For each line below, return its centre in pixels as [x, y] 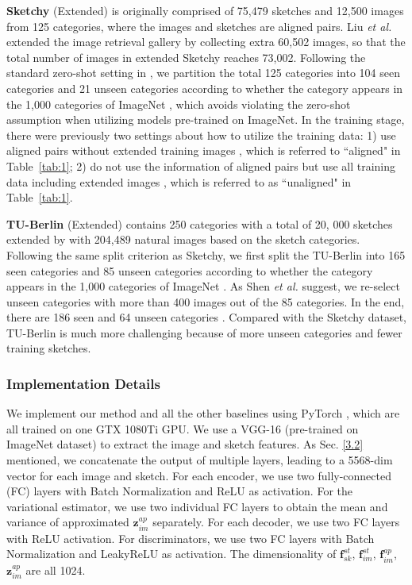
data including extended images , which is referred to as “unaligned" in [179, 181]
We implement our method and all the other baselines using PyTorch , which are [203, 413]
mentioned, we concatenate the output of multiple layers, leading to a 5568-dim [200, 460]
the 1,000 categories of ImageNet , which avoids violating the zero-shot [179, 104]
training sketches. [49, 348]
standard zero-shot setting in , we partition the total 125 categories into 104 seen [203, 73]
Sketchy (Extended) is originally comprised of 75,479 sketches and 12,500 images [205, 10]
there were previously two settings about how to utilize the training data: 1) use [201, 135]
